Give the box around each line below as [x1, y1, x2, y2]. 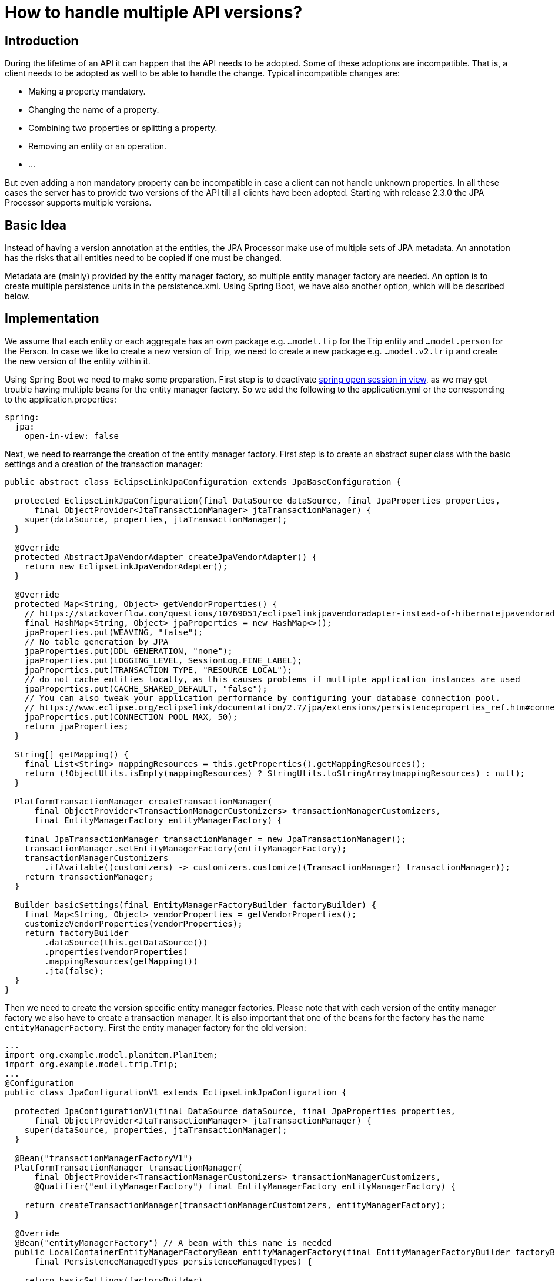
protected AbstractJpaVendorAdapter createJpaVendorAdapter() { [14, 552, 317, 562]
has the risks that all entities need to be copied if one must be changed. [5, 253, 282, 263]
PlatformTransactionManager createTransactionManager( [14, 796, 273, 806]
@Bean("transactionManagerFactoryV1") [14, 1153, 193, 1163]
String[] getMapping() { [14, 749, 129, 759]
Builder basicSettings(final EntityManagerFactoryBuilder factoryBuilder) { [14, 900, 377, 910]
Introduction [5, 33, 79, 48]
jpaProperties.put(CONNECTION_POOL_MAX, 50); [24, 712, 238, 722]
